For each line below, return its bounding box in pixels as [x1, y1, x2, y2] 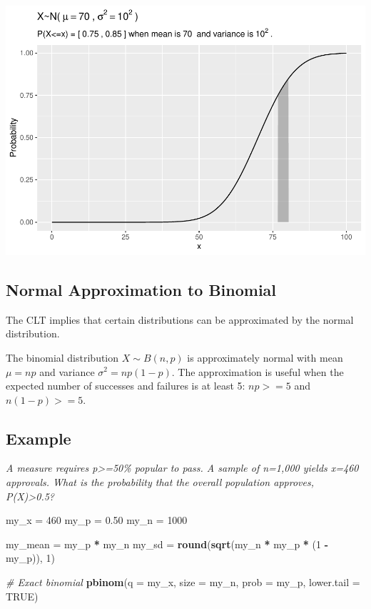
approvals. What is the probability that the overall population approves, [6, 475, 314, 490]
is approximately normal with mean [187, 350, 343, 365]
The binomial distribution [6, 350, 119, 365]
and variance [39, 364, 95, 379]
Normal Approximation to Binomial [6, 278, 277, 300]
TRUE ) [6, 588, 39, 603]
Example [6, 427, 71, 449]
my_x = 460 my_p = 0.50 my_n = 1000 [6, 513, 188, 528]
